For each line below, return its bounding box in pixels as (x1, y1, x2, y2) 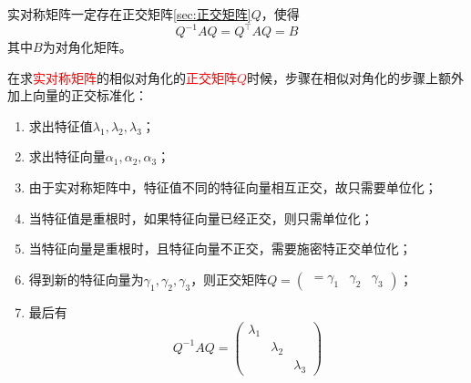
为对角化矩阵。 (42, 37, 132, 57)
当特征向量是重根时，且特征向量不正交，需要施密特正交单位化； (28, 239, 412, 258)
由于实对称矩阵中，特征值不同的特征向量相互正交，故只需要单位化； (28, 178, 437, 197)
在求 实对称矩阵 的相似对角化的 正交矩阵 (7, 67, 237, 87)
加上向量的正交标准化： (7, 86, 148, 105)
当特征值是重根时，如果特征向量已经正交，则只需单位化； (28, 208, 374, 227)
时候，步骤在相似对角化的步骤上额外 (247, 67, 465, 87)
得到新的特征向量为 (28, 269, 144, 288)
